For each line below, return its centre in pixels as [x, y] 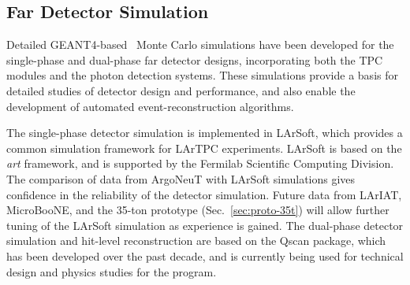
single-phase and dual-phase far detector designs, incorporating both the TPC [195, 59]
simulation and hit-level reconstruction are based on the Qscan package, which [196, 241]
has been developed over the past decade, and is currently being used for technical [205, 255]
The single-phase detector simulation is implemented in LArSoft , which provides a [205, 133]
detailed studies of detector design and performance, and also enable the [181, 90]
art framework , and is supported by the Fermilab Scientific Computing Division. [200, 163]
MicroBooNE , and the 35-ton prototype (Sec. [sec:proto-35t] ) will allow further [198, 210]
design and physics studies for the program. [112, 271]
